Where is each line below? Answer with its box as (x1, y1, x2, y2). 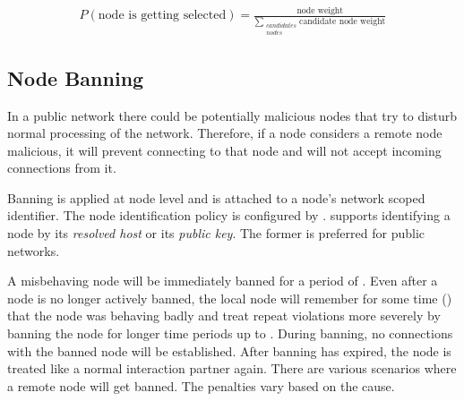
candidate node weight (299, 16, 386, 26)
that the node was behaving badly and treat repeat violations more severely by (7, 306, 441, 325)
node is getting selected (98, 9, 227, 22)
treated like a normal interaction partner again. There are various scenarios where (7, 359, 457, 378)
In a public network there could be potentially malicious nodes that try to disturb (7, 106, 458, 124)
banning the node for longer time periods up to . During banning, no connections (7, 324, 453, 343)
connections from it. (7, 158, 116, 177)
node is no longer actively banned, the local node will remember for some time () (7, 288, 452, 307)
